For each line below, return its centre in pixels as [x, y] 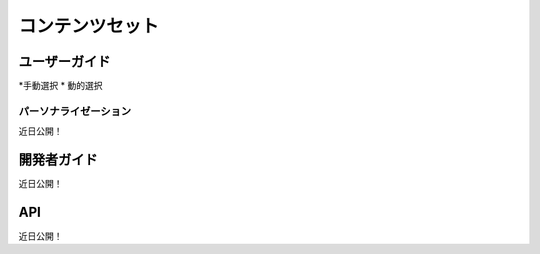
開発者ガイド [58, 160]
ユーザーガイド [64, 61]
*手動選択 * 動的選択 [60, 86]
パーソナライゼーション [75, 111]
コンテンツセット [89, 26]
